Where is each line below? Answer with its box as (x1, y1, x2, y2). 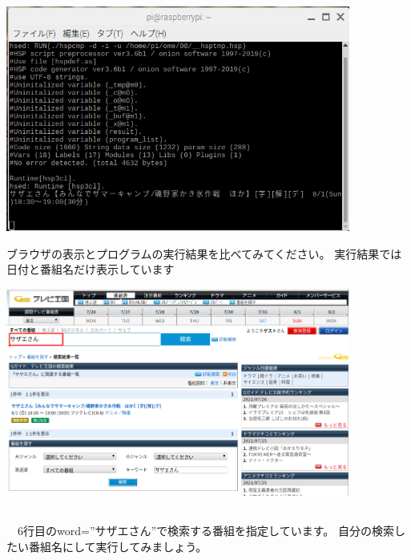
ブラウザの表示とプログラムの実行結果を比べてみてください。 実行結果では (6, 245, 402, 262)
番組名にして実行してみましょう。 (28, 538, 208, 554)
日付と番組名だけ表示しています (6, 261, 175, 278)
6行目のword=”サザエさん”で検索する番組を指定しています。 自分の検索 (17, 521, 394, 538)
